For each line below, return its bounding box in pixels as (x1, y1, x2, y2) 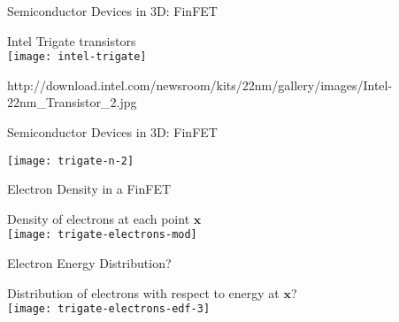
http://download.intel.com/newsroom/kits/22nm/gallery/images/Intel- (7, 75, 393, 94)
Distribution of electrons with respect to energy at (7, 283, 280, 302)
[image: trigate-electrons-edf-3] (7, 303, 211, 316)
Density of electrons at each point (7, 209, 190, 227)
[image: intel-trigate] (7, 50, 147, 64)
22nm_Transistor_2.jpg (7, 93, 137, 111)
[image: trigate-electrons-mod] (7, 228, 197, 241)
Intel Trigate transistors (7, 31, 136, 50)
